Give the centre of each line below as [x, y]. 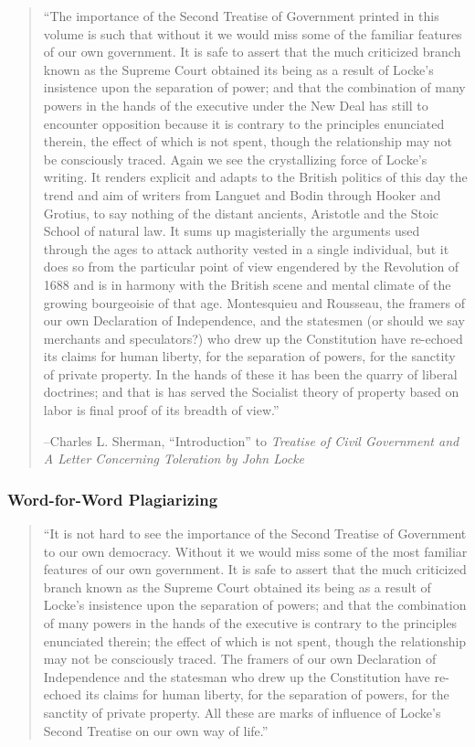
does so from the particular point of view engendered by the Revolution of [251, 267]
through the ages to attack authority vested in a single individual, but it [246, 248]
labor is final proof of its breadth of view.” [161, 410]
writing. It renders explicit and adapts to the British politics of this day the [255, 177]
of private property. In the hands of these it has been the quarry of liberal [250, 373]
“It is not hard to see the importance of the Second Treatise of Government [255, 534]
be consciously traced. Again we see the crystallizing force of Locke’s [235, 159]
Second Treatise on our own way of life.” [156, 730]
